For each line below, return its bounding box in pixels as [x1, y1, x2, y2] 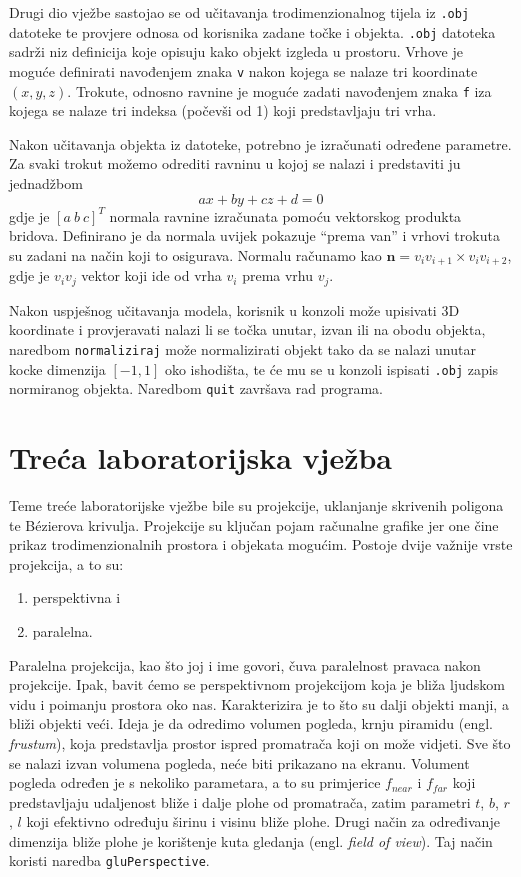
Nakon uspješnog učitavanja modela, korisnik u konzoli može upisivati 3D [9, 299, 460, 320]
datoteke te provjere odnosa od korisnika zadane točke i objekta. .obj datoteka [9, 21, 496, 42]
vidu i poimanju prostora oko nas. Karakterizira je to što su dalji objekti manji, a [9, 693, 509, 714]
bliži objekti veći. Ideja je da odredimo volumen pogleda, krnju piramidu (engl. [9, 713, 493, 734]
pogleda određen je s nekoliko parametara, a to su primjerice [9, 772, 381, 793]
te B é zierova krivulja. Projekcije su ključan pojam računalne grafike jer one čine [9, 514, 499, 535]
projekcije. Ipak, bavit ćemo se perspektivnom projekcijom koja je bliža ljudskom [9, 674, 505, 695]
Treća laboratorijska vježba [9, 437, 392, 478]
